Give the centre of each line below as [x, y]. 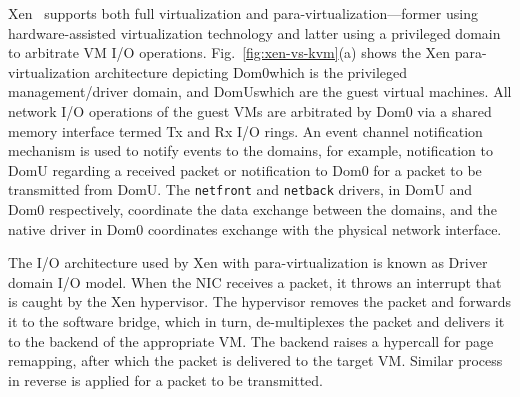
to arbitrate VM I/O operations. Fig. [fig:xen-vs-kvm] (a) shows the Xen [229, 52]
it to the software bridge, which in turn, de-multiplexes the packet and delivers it [256, 320]
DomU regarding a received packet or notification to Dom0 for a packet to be [245, 169]
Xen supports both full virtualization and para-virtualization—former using [243, 13]
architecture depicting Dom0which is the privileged [251, 71]
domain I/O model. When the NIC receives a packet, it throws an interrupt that [255, 281]
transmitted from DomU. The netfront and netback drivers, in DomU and [240, 189]
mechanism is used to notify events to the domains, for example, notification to [250, 150]
